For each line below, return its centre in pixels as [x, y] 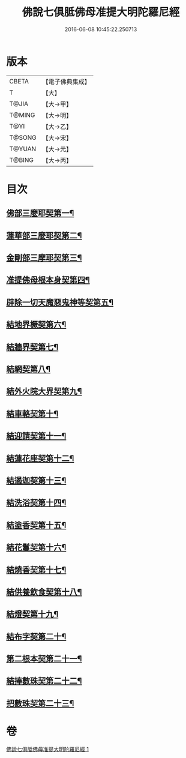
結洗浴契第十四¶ [36, 503]
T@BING [22, 160]
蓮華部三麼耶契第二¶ [44, 236]
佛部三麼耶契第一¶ [40, 213]
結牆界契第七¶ [32, 347]
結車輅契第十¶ [32, 414]
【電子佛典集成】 [67, 82]
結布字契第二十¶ [36, 636]
